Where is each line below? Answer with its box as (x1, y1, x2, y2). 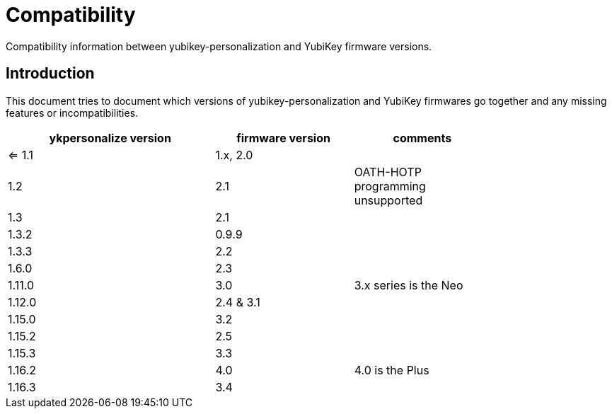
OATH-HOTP (354, 164, 422, 179)
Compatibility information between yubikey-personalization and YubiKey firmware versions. (6, 40, 432, 52)
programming (354, 178, 426, 193)
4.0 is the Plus (354, 362, 429, 377)
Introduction (6, 64, 95, 83)
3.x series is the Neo (354, 277, 463, 292)
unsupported (354, 192, 423, 207)
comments (393, 130, 452, 145)
